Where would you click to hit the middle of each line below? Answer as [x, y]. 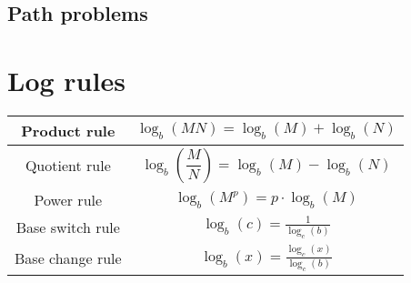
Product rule [68, 130]
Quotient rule [68, 166]
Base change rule [68, 258]
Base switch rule [68, 227]
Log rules [66, 80]
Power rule [68, 199]
